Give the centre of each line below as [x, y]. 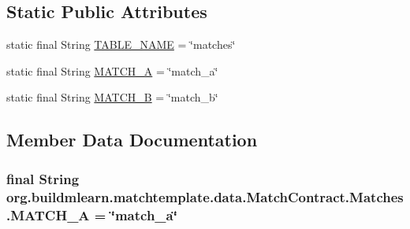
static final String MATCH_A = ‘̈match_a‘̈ [112, 70]
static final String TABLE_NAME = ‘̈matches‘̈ [121, 44]
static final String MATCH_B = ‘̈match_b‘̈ [112, 97]
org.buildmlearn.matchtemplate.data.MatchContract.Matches [205, 196]
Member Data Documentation [132, 140]
